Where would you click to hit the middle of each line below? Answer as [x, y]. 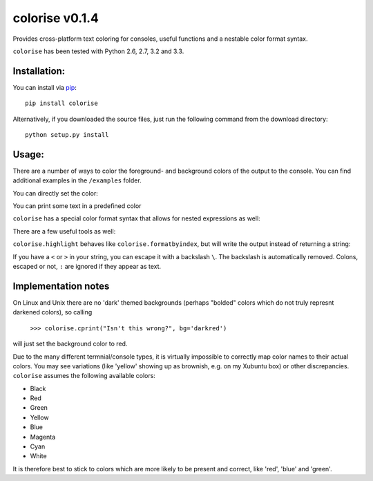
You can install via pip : [45, 87]
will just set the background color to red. [70, 344]
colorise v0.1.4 [56, 18]
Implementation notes [61, 286]
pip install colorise [61, 103]
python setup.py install [67, 135]
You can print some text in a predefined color [77, 206]
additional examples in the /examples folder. [77, 180]
